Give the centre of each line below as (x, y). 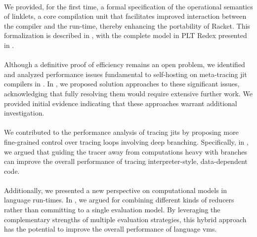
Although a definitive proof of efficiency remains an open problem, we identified (125, 64)
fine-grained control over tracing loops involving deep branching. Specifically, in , (126, 141)
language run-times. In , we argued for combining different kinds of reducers (119, 200)
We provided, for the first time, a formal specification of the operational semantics (128, 6)
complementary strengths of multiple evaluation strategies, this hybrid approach (125, 219)
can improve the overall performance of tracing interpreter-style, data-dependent (126, 161)
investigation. (24, 113)
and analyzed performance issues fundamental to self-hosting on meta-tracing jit (126, 74)
